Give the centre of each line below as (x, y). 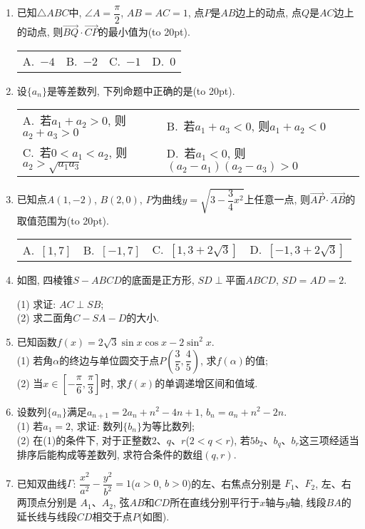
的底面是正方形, (158, 280)
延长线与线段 (47, 516)
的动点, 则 (40, 32)
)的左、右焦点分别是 (234, 483)
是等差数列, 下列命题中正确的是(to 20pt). (141, 90)
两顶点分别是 (47, 502)
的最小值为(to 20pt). (144, 32)
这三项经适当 (329, 440)
